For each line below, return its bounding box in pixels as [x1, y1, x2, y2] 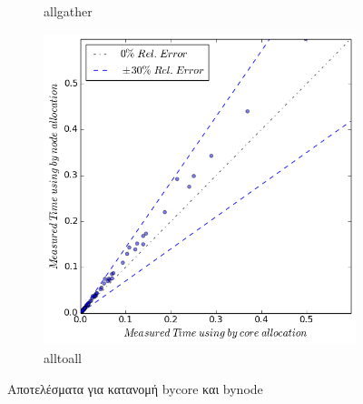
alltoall [44, 348, 83, 367]
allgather [44, 2, 93, 20]
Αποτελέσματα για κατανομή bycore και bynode [7, 379, 263, 398]
